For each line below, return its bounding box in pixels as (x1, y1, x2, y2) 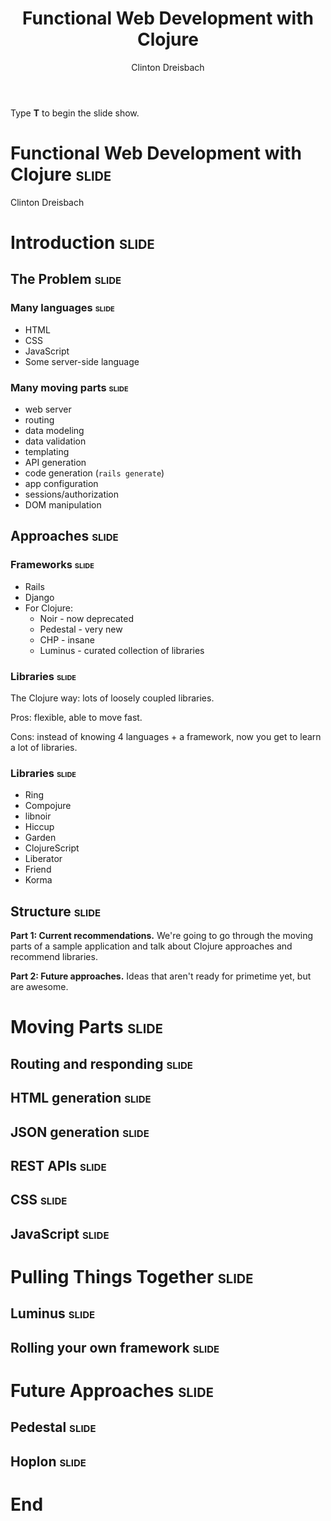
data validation (24, 435, 87, 447)
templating (24, 446, 70, 458)
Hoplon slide (10, 1453, 87, 1470)
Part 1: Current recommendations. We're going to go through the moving (10, 930, 314, 942)
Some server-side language (24, 355, 140, 367)
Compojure (24, 800, 72, 812)
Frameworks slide (10, 558, 95, 572)
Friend (24, 863, 52, 876)
